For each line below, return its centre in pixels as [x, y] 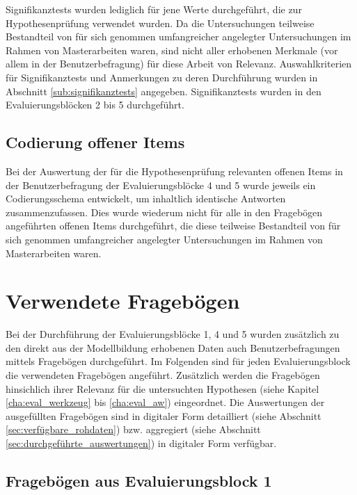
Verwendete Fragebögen [123, 301]
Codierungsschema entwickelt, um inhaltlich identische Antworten [146, 198]
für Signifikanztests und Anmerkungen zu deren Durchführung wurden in [162, 77]
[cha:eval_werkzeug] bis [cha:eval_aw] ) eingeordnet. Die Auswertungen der [165, 402]
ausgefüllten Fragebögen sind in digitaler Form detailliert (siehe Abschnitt [164, 415]
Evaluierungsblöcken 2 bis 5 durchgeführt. [95, 105]
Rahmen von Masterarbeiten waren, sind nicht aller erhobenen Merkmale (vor [172, 50]
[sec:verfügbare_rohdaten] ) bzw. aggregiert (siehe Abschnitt [133, 429]
